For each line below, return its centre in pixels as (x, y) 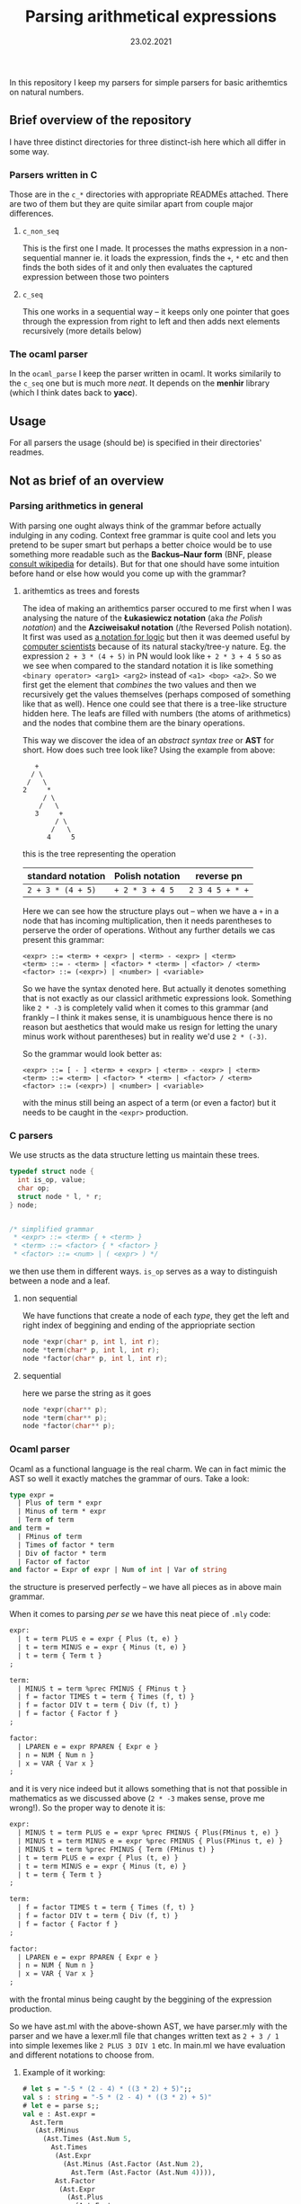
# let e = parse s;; (61, 2105)
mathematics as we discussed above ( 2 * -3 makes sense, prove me (137, 1799)
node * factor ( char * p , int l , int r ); (95, 1358)
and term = (30, 1529)
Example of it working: (64, 2073)
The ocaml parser (49, 354)
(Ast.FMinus (57, 2131)
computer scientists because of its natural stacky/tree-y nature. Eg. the (154, 646)
